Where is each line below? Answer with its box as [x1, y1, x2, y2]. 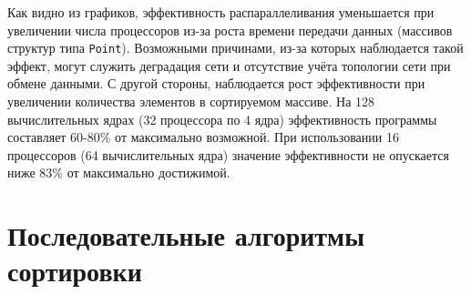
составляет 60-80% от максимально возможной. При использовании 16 [7, 127, 399, 147]
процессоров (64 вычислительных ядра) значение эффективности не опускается [7, 145, 449, 164]
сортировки [7, 252, 142, 289]
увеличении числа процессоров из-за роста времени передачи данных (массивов [7, 20, 453, 39]
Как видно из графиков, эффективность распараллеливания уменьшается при [7, 3, 435, 21]
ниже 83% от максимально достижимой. [7, 163, 230, 182]
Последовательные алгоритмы [7, 217, 365, 254]
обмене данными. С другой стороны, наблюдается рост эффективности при [7, 74, 425, 93]
